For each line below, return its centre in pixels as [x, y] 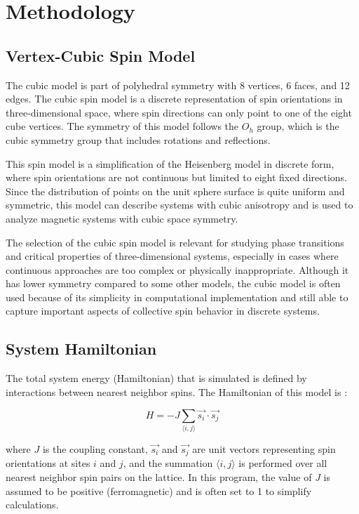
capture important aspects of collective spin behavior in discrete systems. [163, 311]
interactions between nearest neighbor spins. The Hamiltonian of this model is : [177, 391]
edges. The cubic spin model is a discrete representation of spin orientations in [174, 99]
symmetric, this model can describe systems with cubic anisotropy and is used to [179, 205]
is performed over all [283, 463]
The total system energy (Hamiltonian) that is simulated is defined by [156, 378]
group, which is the [298, 126]
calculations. [32, 505]
